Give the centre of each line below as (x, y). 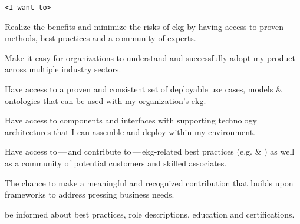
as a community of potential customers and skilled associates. (116, 163)
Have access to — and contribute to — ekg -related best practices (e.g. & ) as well (150, 151)
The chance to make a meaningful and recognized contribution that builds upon (149, 183)
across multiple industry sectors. (63, 69)
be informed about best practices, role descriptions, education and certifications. (150, 214)
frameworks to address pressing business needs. (90, 194)
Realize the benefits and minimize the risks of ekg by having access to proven (144, 26)
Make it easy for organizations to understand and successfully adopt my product (150, 57)
